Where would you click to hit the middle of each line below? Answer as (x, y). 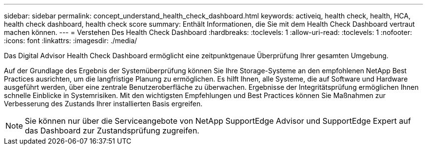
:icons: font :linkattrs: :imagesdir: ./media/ (71, 41)
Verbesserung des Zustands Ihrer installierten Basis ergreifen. (103, 104)
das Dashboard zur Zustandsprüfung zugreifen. (112, 131)
